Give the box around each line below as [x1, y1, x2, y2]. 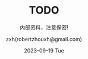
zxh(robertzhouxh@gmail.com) [5, 35, 83, 42]
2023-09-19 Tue [24, 47, 64, 54]
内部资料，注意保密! [19, 24, 69, 31]
